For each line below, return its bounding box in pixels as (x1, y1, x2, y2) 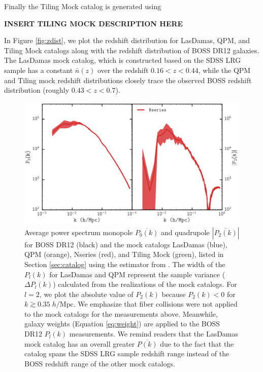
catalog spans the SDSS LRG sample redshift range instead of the (24, 348, 229, 359)
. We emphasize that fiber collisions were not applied (73, 299, 238, 309)
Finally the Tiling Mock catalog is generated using (4, 1, 161, 11)
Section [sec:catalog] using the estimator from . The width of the (24, 258, 225, 269)
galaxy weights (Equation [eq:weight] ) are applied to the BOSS (24, 318, 220, 329)
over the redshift (97, 64, 149, 75)
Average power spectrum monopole (24, 227, 133, 237)
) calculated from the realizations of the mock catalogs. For (53, 279, 237, 289)
